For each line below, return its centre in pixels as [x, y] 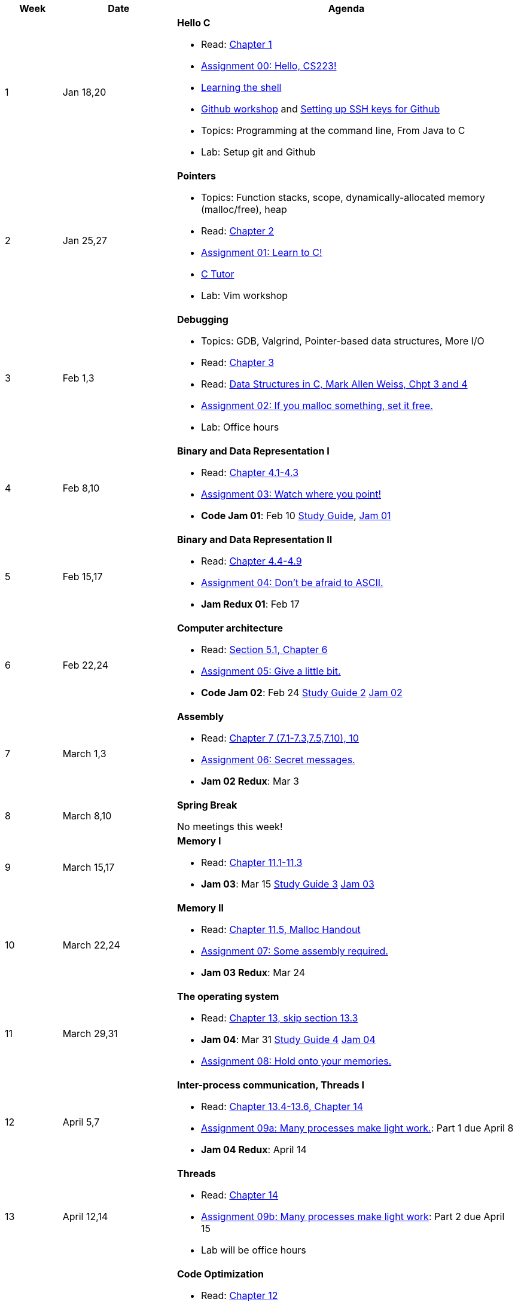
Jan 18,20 [84, 92]
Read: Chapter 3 [237, 362]
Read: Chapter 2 [237, 231]
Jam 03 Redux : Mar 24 [253, 972]
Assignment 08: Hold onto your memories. [296, 1061]
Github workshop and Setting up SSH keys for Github [320, 109]
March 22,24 [91, 945]
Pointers [196, 176]
